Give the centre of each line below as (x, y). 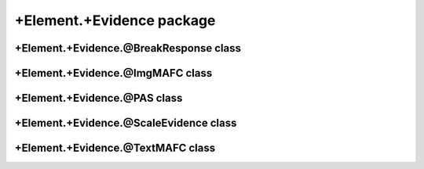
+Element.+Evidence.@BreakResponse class (128, 48)
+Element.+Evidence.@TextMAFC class (115, 148)
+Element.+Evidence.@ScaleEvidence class (126, 123)
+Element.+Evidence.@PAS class (99, 98)
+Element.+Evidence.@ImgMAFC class (113, 73)
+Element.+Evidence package (115, 20)
